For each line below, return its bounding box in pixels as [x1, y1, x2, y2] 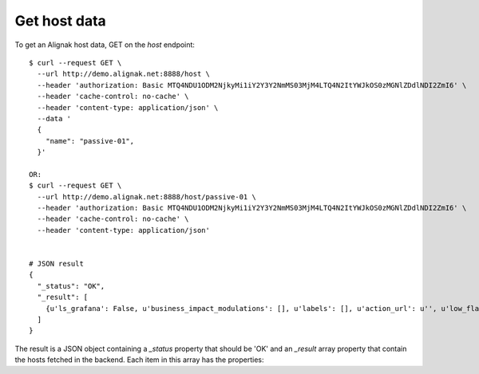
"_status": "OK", [37, 281, 105, 290]
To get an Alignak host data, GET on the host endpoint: [14, 40, 196, 49]
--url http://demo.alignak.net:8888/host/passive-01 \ [37, 192, 257, 201]
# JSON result [29, 259, 84, 268]
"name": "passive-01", [45, 136, 135, 145]
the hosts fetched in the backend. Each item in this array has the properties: [14, 355, 264, 364]
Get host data [14, 12, 107, 30]
